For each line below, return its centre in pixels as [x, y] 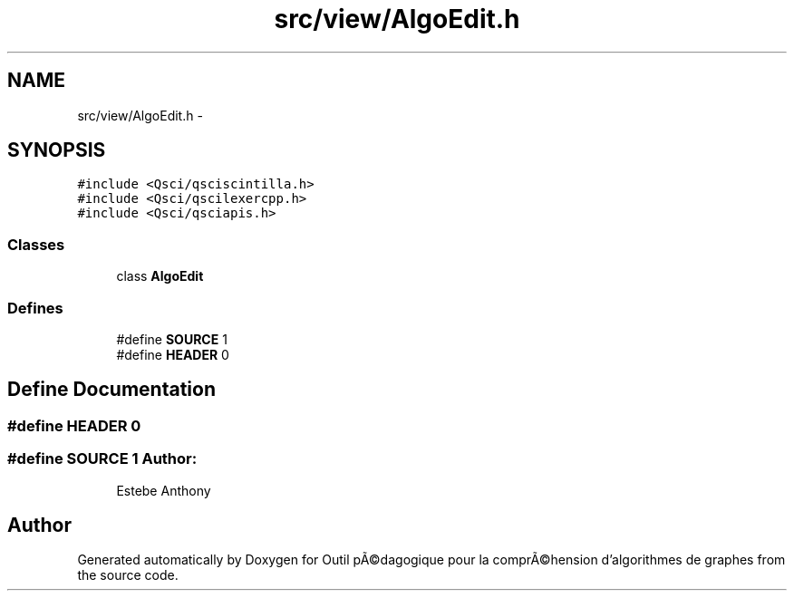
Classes [36, 244]
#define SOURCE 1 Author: [102, 459]
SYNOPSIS [57, 150]
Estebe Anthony [164, 490]
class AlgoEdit [160, 276]
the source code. [128, 575]
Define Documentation [111, 390]
